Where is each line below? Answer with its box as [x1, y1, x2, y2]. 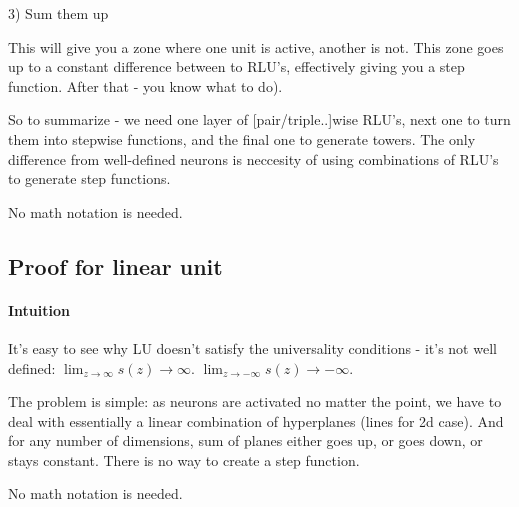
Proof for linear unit [8, 250, 223, 281]
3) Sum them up [8, 3, 109, 23]
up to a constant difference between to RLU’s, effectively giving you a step [8, 56, 465, 77]
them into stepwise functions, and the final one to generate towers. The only [8, 128, 476, 149]
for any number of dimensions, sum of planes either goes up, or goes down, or [8, 430, 483, 451]
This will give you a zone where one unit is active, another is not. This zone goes [8, 36, 504, 57]
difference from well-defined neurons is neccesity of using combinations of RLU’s [8, 148, 499, 169]
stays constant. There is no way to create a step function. [8, 449, 360, 470]
